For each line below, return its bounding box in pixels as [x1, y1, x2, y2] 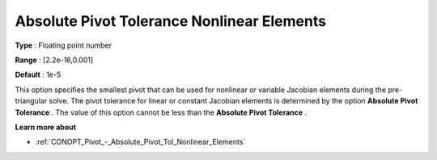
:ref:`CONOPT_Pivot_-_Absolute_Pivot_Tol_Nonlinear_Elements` [35, 137, 246, 147]
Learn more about [15, 122, 77, 132]
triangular [15, 96, 48, 106]
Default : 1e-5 [15, 69, 62, 80]
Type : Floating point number [15, 40, 112, 50]
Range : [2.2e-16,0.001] [15, 55, 94, 65]
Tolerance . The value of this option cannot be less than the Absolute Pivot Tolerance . [15, 107, 308, 117]
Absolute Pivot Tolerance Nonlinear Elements [15, 12, 327, 30]
